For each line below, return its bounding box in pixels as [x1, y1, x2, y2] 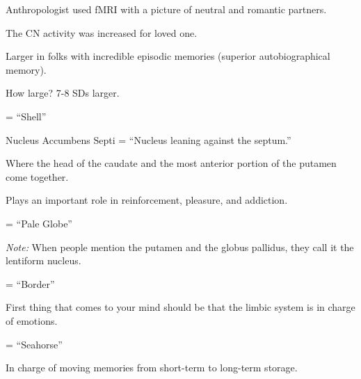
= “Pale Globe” [6, 216, 72, 230]
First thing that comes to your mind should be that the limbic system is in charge [6, 300, 355, 314]
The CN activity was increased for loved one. [6, 25, 198, 40]
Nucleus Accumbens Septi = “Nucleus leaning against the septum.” [6, 132, 291, 147]
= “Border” [6, 276, 55, 291]
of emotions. [6, 313, 58, 328]
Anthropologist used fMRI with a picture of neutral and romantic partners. [6, 2, 327, 16]
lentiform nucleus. [6, 253, 81, 268]
